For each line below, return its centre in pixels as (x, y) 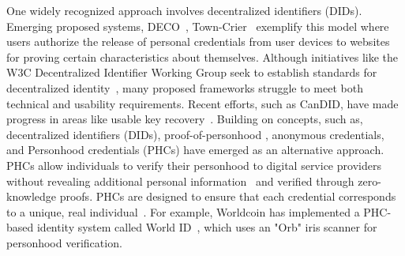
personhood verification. (64, 242)
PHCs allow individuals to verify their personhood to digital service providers (194, 165)
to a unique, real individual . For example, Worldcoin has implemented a (183, 211)
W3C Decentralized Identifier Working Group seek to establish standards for (192, 72)
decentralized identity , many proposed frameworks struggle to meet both (185, 87)
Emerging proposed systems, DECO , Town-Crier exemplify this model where (198, 26)
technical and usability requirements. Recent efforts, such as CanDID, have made (202, 103)
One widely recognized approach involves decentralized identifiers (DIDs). (184, 10)
